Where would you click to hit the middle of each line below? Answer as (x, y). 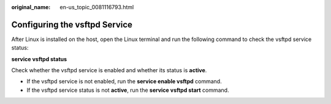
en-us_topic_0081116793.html (97, 7)
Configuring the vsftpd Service (72, 24)
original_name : (31, 7)
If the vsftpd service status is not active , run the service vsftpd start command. (128, 90)
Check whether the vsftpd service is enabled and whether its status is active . (109, 70)
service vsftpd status (39, 59)
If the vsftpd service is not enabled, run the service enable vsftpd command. (124, 81)
